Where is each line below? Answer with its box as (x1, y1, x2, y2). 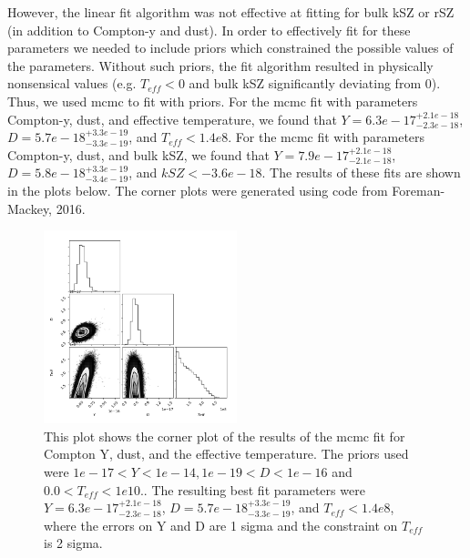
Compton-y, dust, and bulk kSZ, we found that (7, 145, 270, 164)
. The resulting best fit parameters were (143, 480, 365, 499)
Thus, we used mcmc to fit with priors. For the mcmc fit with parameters (7, 91, 418, 110)
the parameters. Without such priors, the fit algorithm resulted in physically (7, 56, 434, 75)
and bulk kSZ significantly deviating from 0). (189, 74, 441, 93)
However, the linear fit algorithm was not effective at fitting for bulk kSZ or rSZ (7, 3, 455, 21)
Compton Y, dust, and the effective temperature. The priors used (44, 444, 409, 463)
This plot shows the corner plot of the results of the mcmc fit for (44, 426, 405, 445)
